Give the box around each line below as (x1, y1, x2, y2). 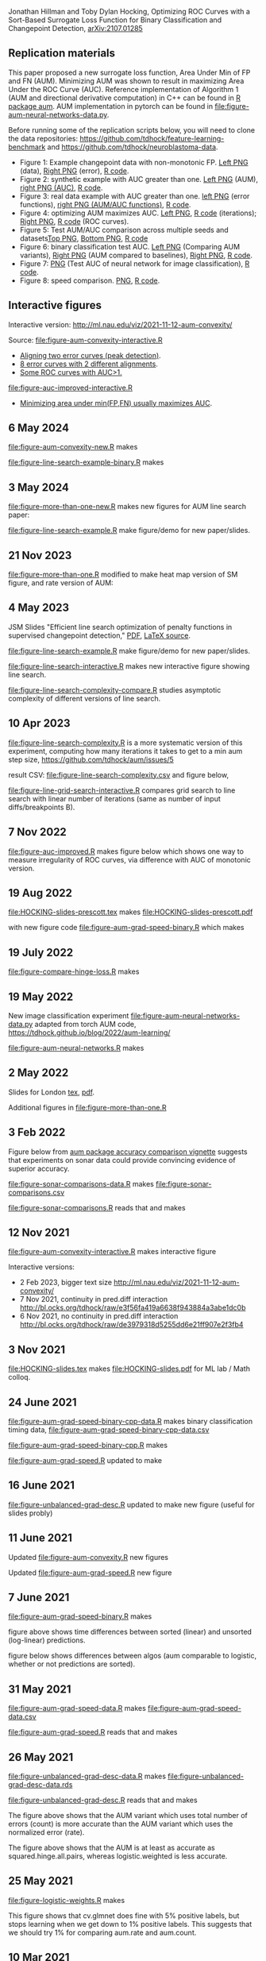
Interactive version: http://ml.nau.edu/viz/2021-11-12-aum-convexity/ (8, 319, 233, 329)
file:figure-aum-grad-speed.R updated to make (8, 1456, 163, 1465)
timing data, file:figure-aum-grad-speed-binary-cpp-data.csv (8, 1425, 210, 1434)
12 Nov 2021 (8, 1226, 70, 1239)
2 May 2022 (8, 1066, 69, 1079)
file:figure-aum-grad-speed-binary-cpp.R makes (8, 1441, 168, 1450)
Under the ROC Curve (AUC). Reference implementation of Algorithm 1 (8, 84, 239, 94)
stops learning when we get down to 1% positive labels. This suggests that (8, 1919, 253, 1928)
